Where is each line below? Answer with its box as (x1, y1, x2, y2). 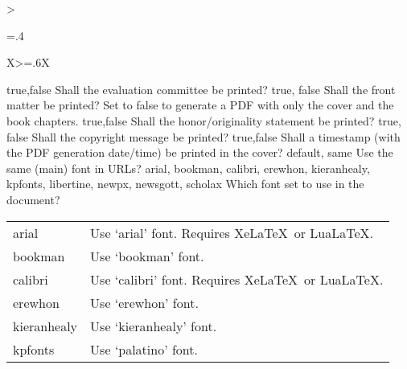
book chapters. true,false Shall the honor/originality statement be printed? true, (6, 112, 401, 129)
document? (6, 191, 60, 207)
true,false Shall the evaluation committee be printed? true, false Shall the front (6, 80, 396, 97)
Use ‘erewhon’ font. (90, 293, 199, 312)
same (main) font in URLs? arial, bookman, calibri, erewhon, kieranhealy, (6, 159, 370, 176)
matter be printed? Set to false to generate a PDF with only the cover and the (6, 96, 394, 113)
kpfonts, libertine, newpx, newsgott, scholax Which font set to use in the (6, 175, 364, 192)
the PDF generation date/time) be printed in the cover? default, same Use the (6, 144, 393, 161)
